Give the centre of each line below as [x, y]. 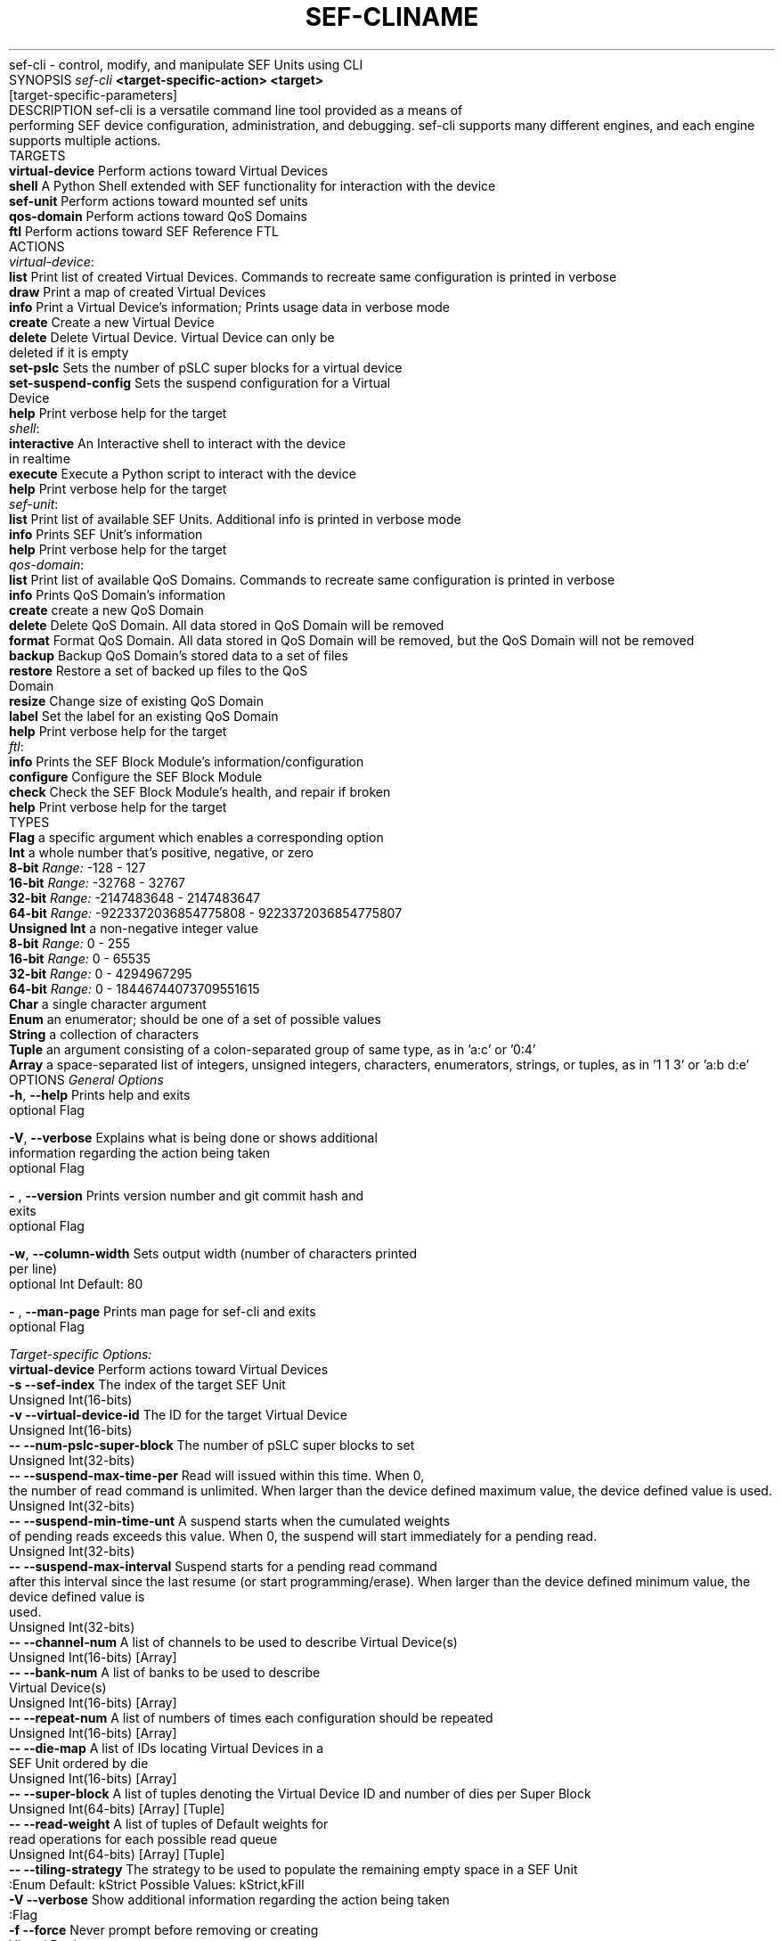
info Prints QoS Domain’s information [118, 594]
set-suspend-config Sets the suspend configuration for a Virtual [200, 382]
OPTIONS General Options [86, 1079]
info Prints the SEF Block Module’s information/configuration [187, 761]
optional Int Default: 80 [76, 1283]
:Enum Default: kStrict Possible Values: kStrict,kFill [157, 1884]
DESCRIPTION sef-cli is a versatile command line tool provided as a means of [236, 110]
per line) [33, 1268]
